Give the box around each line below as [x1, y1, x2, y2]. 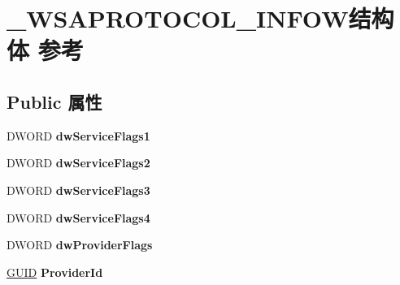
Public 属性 [7, 89, 102, 114]
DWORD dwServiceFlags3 [7, 181, 150, 198]
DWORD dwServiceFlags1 [7, 127, 150, 144]
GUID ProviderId [7, 263, 103, 280]
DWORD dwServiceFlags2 [7, 154, 150, 171]
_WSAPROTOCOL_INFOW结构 [7, 2, 394, 35]
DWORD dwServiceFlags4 [7, 209, 150, 226]
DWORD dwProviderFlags [7, 236, 153, 253]
